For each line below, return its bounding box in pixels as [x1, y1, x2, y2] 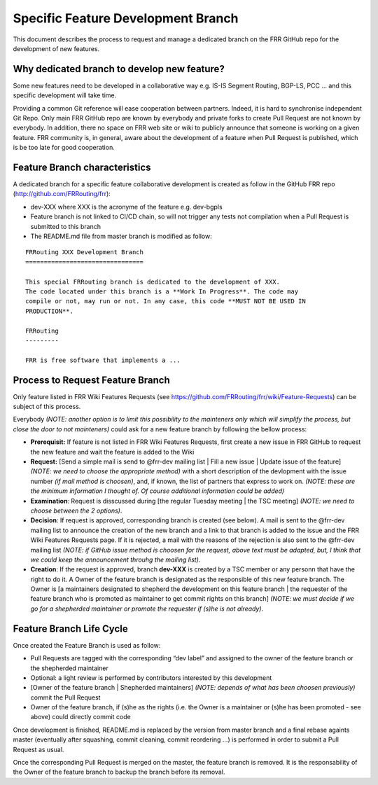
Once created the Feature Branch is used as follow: [13, 641, 161, 649]
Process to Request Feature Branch [13, 374, 171, 386]
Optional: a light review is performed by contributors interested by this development [30, 673, 272, 682]
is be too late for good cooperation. [13, 144, 115, 152]
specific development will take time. [13, 91, 117, 99]
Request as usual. [13, 745, 64, 753]
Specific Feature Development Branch [13, 11, 239, 26]
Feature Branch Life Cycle [13, 623, 129, 634]
